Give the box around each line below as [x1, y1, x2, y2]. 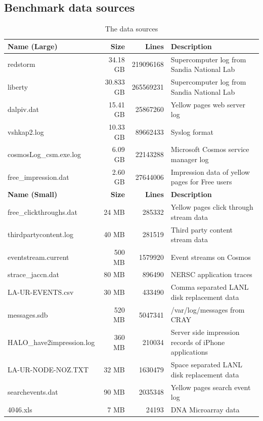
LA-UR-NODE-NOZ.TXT [8, 364, 89, 374]
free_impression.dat [8, 171, 69, 182]
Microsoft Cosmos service [170, 144, 249, 155]
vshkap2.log [8, 126, 44, 137]
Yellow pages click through [170, 202, 253, 212]
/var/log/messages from [170, 304, 245, 315]
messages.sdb [8, 309, 48, 320]
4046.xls [8, 404, 32, 415]
